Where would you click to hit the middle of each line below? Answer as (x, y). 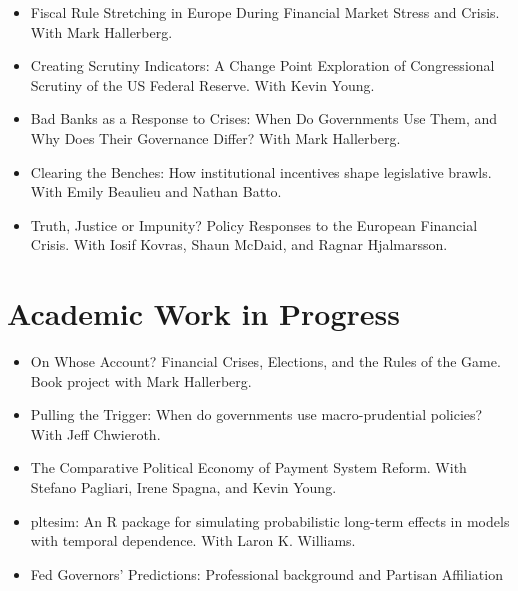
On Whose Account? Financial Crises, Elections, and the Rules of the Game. (265, 361)
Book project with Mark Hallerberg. (141, 380)
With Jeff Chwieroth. (95, 433)
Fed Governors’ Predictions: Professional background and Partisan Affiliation (266, 573)
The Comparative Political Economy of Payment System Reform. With (248, 467)
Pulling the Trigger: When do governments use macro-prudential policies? (256, 414)
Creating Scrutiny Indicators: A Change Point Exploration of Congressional (262, 65)
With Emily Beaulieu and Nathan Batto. (156, 191)
